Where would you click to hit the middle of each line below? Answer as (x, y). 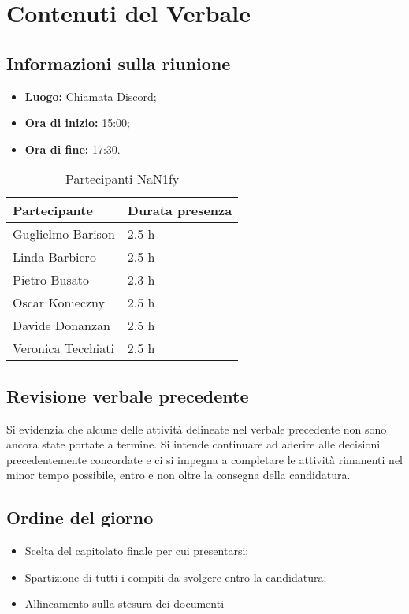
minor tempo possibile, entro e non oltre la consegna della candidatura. (178, 475)
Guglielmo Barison (64, 234)
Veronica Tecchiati (63, 348)
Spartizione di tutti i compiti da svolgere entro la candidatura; (176, 577)
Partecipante (53, 210)
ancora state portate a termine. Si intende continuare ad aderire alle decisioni (193, 444)
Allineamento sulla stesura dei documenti (125, 603)
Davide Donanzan (62, 326)
